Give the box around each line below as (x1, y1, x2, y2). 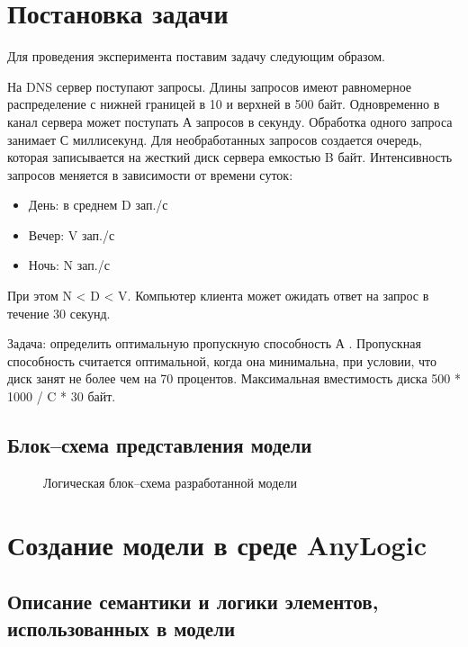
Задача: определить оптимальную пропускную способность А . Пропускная (7, 334, 421, 353)
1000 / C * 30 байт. (7, 387, 116, 406)
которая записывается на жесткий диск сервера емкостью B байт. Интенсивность (7, 148, 453, 166)
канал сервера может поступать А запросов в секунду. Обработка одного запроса (7, 112, 453, 130)
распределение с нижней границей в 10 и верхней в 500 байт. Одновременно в (7, 94, 440, 113)
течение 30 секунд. (7, 303, 111, 322)
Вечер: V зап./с (28, 225, 115, 244)
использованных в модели (7, 614, 236, 642)
